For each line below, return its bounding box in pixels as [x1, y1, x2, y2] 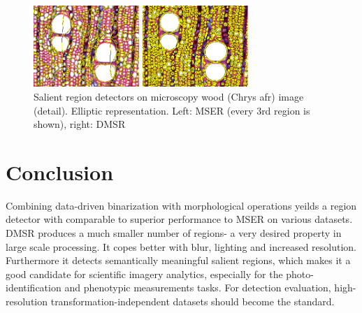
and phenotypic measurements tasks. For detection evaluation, [64, 280, 331, 295]
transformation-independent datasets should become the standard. [50, 293, 335, 308]
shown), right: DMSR [34, 117, 126, 131]
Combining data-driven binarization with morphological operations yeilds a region [6, 198, 357, 212]
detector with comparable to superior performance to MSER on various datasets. [6, 212, 353, 226]
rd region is [261, 103, 310, 117]
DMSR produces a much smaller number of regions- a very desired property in [6, 226, 342, 240]
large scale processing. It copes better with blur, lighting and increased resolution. [6, 239, 356, 254]
